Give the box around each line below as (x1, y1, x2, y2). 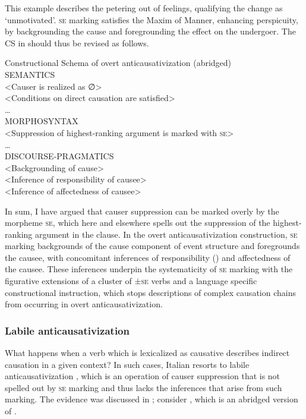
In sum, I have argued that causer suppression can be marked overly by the (5, 204, 279, 217)
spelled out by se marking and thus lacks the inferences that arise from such (5, 381, 282, 393)
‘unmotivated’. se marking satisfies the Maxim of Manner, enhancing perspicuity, (5, 13, 298, 26)
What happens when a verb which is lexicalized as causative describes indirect (5, 346, 290, 359)
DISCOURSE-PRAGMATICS (5, 150, 114, 162)
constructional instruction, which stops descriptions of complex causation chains (5, 286, 296, 298)
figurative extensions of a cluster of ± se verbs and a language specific (5, 275, 257, 287)
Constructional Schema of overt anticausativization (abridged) (5, 56, 232, 69)
